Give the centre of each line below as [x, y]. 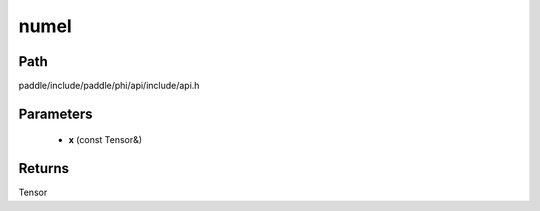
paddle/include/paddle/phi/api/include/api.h [109, 86]
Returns [44, 168]
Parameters [55, 113]
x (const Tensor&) [105, 140]
